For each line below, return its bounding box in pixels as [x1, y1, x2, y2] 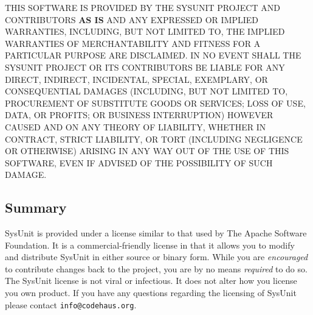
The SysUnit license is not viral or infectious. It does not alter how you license [5, 274, 297, 287]
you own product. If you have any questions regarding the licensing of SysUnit [5, 286, 297, 299]
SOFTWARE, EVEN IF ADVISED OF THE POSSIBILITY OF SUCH [5, 156, 273, 169]
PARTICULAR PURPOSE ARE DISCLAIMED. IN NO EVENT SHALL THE [5, 49, 301, 62]
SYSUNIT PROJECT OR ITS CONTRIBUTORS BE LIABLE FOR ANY [5, 60, 285, 73]
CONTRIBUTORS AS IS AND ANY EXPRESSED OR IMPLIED [5, 13, 259, 26]
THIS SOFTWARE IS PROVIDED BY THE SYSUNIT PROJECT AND [5, 1, 280, 13]
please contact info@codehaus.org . [5, 298, 137, 311]
